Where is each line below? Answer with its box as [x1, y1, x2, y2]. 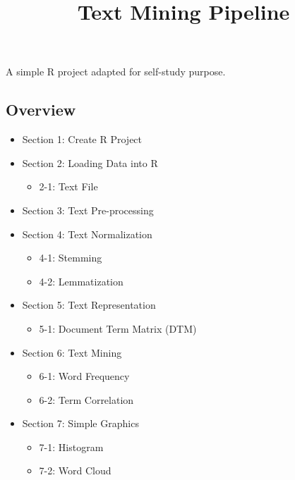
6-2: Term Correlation [39, 392, 134, 407]
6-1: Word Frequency [39, 369, 130, 383]
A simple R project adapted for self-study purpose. [6, 64, 226, 79]
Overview [6, 99, 76, 121]
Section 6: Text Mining [22, 345, 122, 359]
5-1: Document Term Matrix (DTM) [39, 321, 197, 336]
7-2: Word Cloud [39, 463, 112, 478]
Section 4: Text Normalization [22, 226, 152, 241]
